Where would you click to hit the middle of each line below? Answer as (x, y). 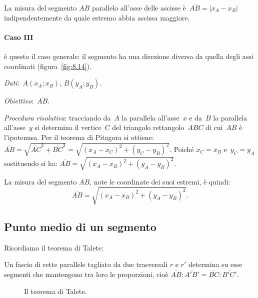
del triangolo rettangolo (148, 127)
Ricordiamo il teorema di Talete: (54, 247)
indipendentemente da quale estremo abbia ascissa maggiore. (97, 17)
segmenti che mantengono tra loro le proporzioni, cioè (86, 274)
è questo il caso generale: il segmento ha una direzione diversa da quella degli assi (129, 56)
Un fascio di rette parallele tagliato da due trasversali (86, 264)
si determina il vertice (68, 127)
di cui (214, 127)
